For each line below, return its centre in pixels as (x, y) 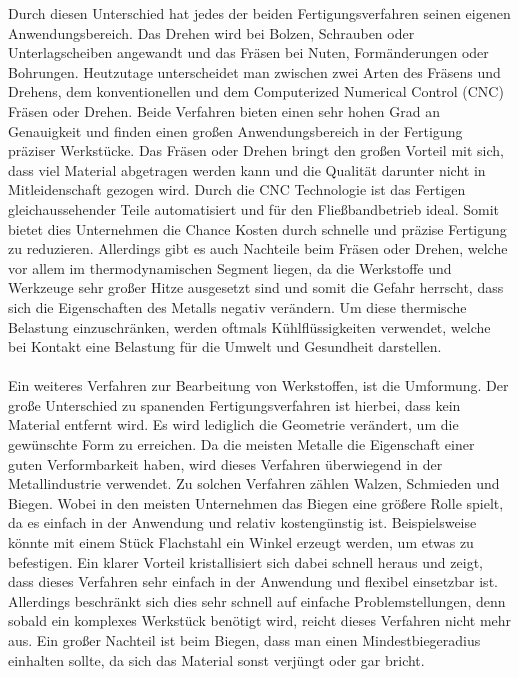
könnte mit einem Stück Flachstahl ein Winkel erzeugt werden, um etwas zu (241, 542)
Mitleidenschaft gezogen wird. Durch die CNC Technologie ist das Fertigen (237, 189)
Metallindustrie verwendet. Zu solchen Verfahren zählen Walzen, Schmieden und (254, 483)
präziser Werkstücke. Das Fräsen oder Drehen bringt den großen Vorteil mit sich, (256, 150)
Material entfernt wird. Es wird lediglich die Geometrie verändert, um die (233, 424)
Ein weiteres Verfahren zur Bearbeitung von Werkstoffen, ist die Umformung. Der (258, 385)
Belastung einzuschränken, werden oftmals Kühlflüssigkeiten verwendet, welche (249, 326)
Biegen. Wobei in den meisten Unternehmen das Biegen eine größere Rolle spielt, (256, 502)
